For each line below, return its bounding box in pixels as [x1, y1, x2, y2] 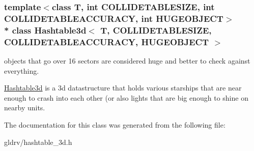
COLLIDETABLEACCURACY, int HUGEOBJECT [4, 12, 223, 24]
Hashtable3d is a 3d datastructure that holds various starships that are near [4, 82, 242, 93]
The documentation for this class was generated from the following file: [4, 119, 225, 130]
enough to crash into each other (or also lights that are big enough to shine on [4, 92, 248, 103]
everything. [4, 65, 39, 76]
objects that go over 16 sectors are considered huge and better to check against [4, 55, 250, 66]
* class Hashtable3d [4, 23, 87, 36]
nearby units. [4, 102, 45, 113]
